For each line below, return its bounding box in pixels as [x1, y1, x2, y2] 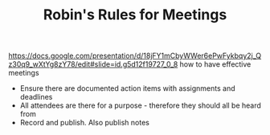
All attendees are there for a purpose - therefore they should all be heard [19, 100, 261, 110]
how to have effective [179, 59, 252, 69]
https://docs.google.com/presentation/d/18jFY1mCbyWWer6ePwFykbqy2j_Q [8, 51, 262, 61]
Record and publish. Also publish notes [19, 118, 150, 128]
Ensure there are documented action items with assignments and [19, 84, 235, 93]
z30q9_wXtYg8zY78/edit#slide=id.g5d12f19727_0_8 [8, 59, 178, 69]
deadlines [19, 92, 53, 102]
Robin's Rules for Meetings [43, 6, 227, 24]
